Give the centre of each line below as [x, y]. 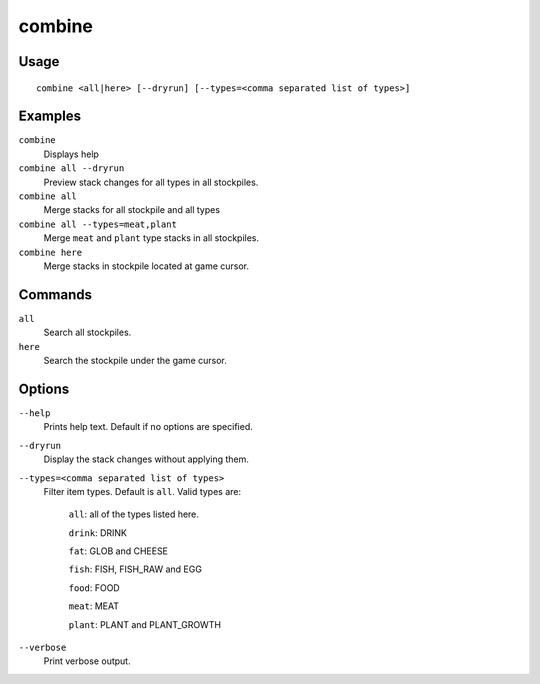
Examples [50, 116]
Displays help [71, 154]
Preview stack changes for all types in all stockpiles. [151, 182]
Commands [55, 294]
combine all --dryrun [71, 168]
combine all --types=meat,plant [97, 224]
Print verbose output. [87, 661]
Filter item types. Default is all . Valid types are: [142, 491]
